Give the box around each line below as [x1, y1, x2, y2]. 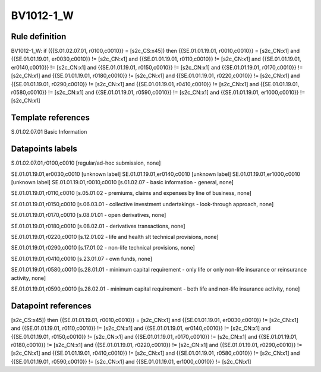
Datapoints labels [11, 144, 77, 154]
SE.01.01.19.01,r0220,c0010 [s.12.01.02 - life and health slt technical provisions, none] [11, 233, 219, 240]
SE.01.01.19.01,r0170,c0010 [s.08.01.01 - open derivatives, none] [11, 212, 166, 219]
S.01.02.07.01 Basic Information [11, 128, 87, 135]
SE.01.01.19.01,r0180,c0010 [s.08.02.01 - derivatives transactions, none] [11, 222, 185, 229]
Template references [11, 113, 90, 123]
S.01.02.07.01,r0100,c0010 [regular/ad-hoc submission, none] [11, 159, 161, 166]
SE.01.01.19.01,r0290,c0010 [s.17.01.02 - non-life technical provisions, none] [11, 244, 196, 251]
